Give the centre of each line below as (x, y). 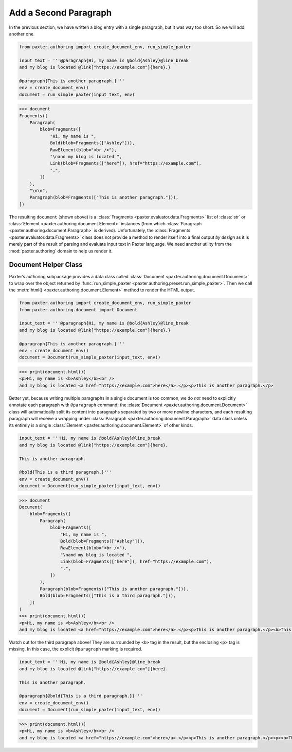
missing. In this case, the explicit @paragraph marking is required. (76, 649)
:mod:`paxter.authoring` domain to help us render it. (61, 251)
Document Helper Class (46, 265)
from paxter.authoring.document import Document (78, 310)
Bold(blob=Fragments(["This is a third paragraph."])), (108, 596)
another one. (22, 34)
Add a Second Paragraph (60, 13)
